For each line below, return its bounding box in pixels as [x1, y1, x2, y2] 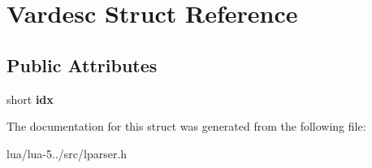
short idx [6, 90, 54, 107]
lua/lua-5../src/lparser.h [6, 144, 128, 162]
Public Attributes [6, 52, 158, 77]
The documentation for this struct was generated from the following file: [6, 118, 366, 135]
